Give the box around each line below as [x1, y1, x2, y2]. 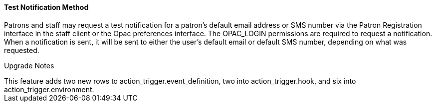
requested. [4, 46, 39, 54]
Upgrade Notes [4, 61, 54, 70]
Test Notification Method [4, 3, 89, 11]
